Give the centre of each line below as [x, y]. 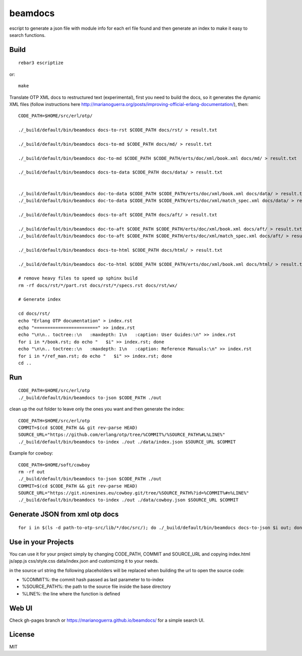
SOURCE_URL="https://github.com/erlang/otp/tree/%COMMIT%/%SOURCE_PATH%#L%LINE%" [122, 435]
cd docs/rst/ [34, 314]
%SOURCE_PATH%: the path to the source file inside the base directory [96, 587]
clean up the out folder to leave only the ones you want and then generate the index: [97, 409]
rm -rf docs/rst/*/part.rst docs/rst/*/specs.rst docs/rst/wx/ [98, 285]
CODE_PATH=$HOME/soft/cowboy [54, 465]
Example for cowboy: [31, 453]
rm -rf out [32, 472]
